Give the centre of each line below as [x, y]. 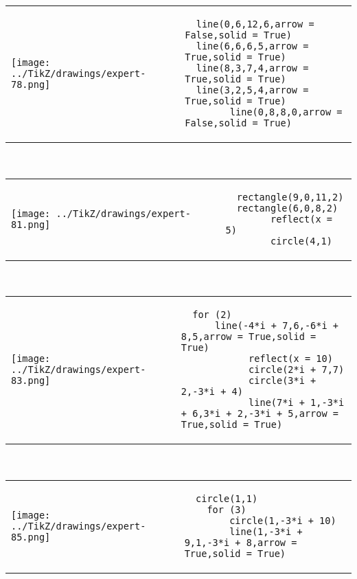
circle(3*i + [283, 381]
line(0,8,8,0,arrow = [286, 112]
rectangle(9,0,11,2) [290, 197]
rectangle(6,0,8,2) [287, 208]
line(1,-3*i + [266, 531]
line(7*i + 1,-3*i [297, 403]
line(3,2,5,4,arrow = [252, 90]
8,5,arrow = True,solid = [249, 337]
